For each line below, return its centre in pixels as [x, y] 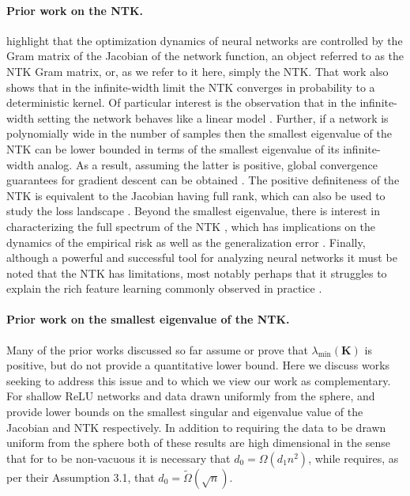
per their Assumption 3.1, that [81, 477]
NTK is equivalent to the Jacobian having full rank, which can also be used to [196, 195]
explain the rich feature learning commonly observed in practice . [164, 288]
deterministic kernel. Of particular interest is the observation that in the [181, 102]
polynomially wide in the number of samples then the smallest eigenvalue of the [199, 133]
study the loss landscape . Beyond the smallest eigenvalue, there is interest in [193, 211]
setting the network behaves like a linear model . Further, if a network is [213, 117]
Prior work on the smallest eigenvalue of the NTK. [148, 319]
